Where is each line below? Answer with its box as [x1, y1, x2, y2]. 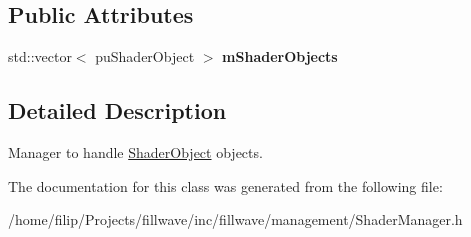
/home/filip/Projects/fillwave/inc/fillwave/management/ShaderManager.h [8, 209, 463, 230]
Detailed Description [8, 95, 227, 126]
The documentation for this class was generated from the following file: [8, 175, 443, 196]
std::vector [8, 46, 72, 67]
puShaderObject [95, 46, 195, 67]
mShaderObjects [222, 46, 338, 67]
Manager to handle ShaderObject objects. [8, 142, 263, 162]
